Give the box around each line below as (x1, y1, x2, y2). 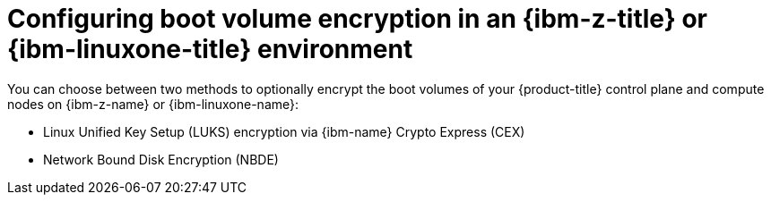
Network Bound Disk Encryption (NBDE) (43, 151, 279, 167)
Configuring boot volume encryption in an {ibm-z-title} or (7, 4, 708, 34)
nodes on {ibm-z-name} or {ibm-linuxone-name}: (7, 96, 299, 112)
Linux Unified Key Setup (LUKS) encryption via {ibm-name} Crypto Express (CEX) (43, 123, 525, 139)
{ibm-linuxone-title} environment (7, 34, 413, 64)
